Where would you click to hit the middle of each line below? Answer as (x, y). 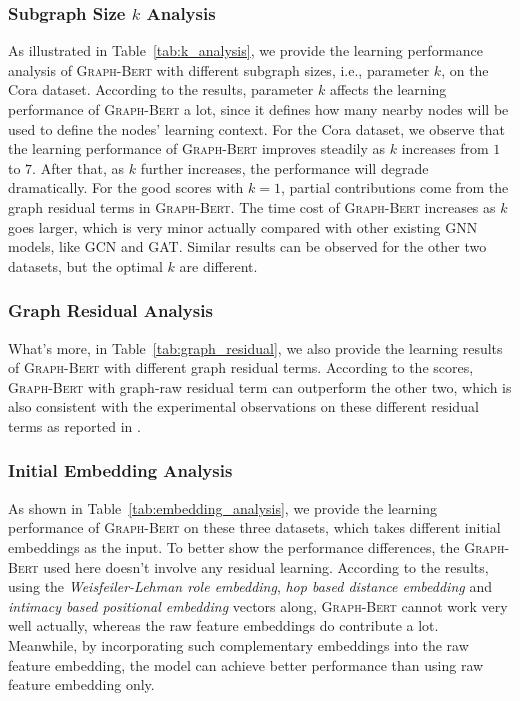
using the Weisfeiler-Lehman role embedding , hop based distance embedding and (250, 586)
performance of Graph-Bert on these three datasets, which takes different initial (254, 527)
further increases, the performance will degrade (284, 167)
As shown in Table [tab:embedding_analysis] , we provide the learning (222, 507)
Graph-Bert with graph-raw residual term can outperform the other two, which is (260, 386)
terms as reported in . (74, 425)
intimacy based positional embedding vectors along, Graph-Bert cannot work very (258, 605)
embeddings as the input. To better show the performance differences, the (234, 546)
